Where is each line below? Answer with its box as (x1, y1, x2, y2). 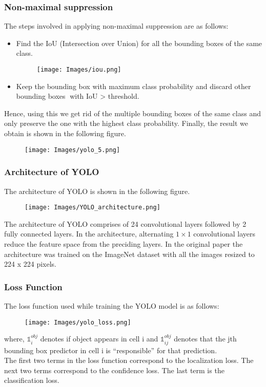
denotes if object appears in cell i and (40, 333, 158, 344)
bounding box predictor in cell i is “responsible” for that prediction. (4, 345, 217, 355)
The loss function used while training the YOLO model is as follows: (4, 300, 219, 311)
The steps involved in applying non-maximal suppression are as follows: (4, 20, 229, 31)
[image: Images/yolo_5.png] (25, 146, 120, 154)
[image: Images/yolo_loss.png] (25, 318, 131, 326)
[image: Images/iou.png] (36, 66, 121, 73)
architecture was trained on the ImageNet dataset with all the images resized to (4, 248, 255, 259)
